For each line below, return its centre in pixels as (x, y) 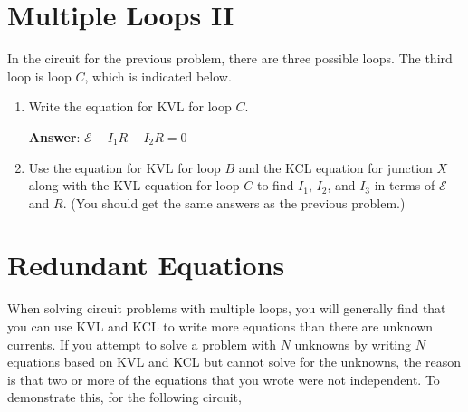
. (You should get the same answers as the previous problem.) (234, 202)
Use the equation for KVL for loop (124, 167)
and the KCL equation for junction (335, 167)
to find (275, 185)
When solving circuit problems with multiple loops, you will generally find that (227, 308)
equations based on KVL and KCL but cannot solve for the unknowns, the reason (234, 362)
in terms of (405, 185)
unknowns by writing (353, 344)
